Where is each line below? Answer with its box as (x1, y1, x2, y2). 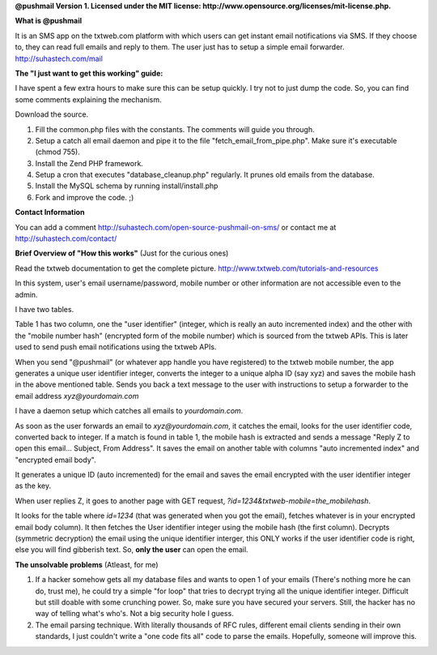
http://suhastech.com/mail (15, 54, 103, 63)
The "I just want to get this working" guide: (15, 68, 163, 78)
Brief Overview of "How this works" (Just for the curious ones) (15, 248, 229, 259)
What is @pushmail (15, 16, 83, 26)
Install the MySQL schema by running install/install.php (35, 181, 218, 191)
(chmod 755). (35, 147, 80, 157)
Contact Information (15, 208, 85, 217)
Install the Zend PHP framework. (35, 158, 143, 168)
